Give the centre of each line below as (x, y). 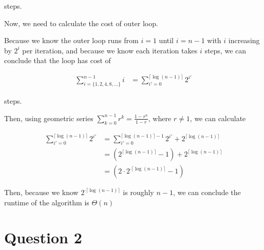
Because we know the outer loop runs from (71, 40)
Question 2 (43, 237)
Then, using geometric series (49, 118)
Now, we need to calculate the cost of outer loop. (81, 23)
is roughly (138, 192)
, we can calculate (218, 118)
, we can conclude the (207, 192)
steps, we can (225, 50)
